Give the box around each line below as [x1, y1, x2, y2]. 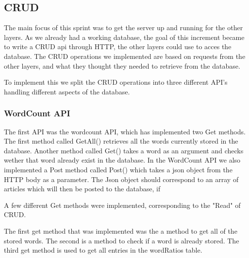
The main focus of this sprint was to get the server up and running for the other [4, 22, 243, 33]
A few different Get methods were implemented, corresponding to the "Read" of [4, 200, 241, 210]
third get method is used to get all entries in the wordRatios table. [4, 245, 202, 255]
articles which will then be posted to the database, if [4, 184, 161, 194]
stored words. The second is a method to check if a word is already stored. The [4, 235, 239, 245]
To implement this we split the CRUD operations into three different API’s [4, 77, 228, 87]
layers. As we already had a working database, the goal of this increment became [4, 32, 245, 42]
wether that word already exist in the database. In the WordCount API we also [4, 155, 241, 165]
